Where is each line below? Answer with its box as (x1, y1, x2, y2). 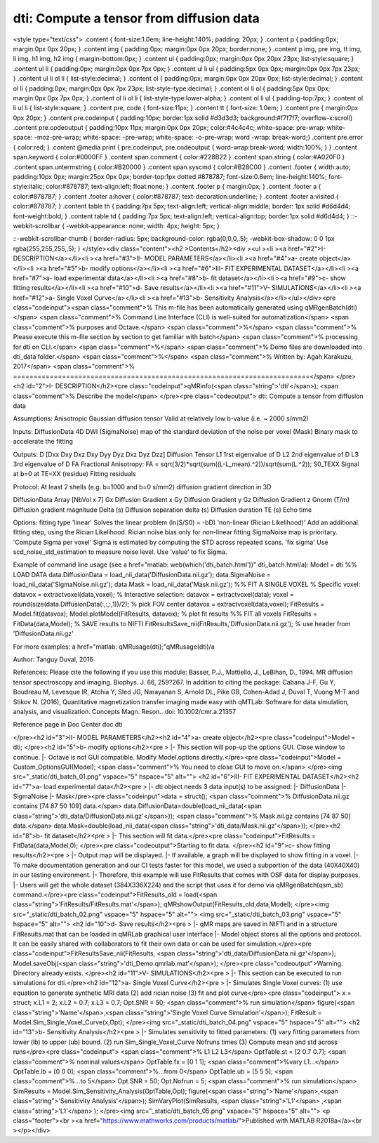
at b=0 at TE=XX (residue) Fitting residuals (13, 470, 136, 478)
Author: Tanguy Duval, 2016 (13, 655, 94, 663)
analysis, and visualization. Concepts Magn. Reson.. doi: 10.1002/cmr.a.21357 (13, 707, 237, 715)
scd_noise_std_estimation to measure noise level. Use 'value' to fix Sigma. (13, 548, 227, 556)
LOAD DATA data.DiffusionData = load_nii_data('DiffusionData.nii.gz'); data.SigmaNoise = (13, 570, 272, 579)
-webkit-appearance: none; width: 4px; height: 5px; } (66, 221, 220, 230)
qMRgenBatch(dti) (304, 303, 358, 312)
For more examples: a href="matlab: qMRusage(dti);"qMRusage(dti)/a (13, 642, 215, 651)
